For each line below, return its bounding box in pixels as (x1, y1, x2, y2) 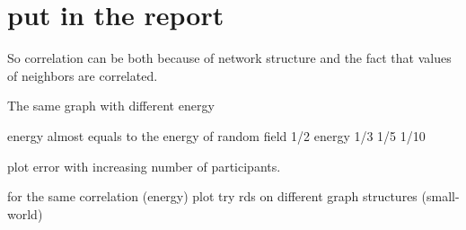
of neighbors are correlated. (7, 66, 158, 84)
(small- (421, 187, 460, 206)
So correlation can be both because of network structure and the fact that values (7, 49, 452, 67)
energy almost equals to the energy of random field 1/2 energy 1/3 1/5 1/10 (7, 126, 426, 145)
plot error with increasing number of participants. (7, 156, 281, 175)
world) (7, 204, 43, 223)
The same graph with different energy (7, 96, 215, 115)
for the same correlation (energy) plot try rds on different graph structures (7, 187, 418, 206)
